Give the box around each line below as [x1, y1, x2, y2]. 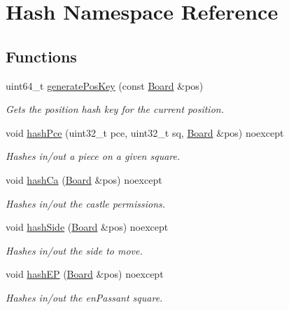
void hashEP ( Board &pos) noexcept [6, 267, 164, 281]
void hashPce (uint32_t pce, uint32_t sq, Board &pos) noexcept [6, 125, 284, 140]
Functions [6, 45, 77, 67]
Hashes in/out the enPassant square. [6, 290, 163, 304]
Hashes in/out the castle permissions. [6, 196, 166, 210]
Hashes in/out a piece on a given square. [6, 149, 181, 163]
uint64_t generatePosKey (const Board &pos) [6, 78, 204, 93]
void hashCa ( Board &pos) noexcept [6, 172, 162, 187]
